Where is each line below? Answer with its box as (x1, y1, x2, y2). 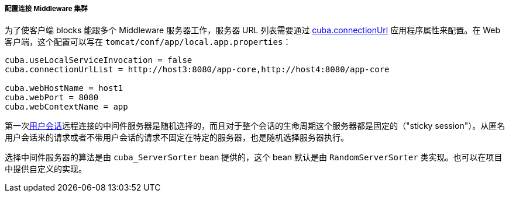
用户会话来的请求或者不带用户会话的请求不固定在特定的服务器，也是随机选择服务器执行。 (5, 132, 349, 143)
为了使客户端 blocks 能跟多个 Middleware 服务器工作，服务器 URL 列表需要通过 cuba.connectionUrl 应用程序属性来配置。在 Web (5, 25, 500, 36)
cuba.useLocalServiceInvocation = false (5, 55, 192, 65)
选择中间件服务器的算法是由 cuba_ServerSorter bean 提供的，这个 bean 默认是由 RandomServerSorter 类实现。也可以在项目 (5, 152, 503, 163)
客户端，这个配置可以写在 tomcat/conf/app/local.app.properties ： (5, 37, 291, 47)
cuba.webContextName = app (5, 102, 128, 112)
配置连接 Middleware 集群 (5, 5, 88, 13)
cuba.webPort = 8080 (5, 93, 99, 103)
